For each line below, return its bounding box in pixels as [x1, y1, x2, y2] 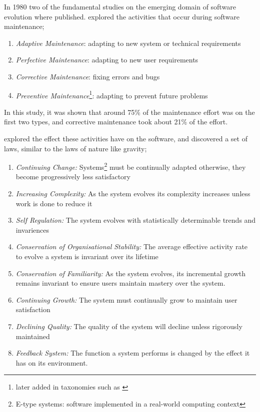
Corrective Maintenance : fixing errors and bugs [15, 71, 160, 81]
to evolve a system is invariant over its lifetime [15, 251, 158, 261]
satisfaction [15, 304, 50, 315]
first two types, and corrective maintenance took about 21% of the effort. [4, 116, 228, 127]
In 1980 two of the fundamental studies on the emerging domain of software [4, 1, 236, 11]
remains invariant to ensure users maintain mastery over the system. [15, 278, 225, 288]
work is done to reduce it [15, 198, 92, 208]
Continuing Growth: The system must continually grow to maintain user [15, 294, 237, 305]
